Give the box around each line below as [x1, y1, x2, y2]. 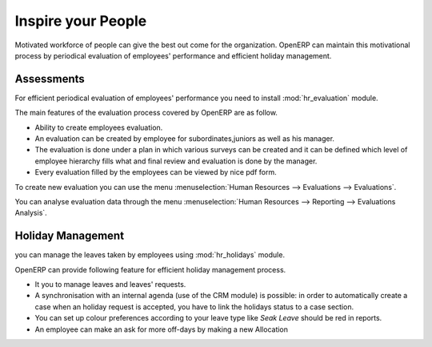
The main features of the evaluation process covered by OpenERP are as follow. [14, 108, 278, 118]
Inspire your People [14, 12, 147, 30]
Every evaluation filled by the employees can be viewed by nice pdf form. [34, 167, 277, 177]
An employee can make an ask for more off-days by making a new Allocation [34, 325, 288, 334]
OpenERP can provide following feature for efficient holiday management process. [14, 264, 286, 274]
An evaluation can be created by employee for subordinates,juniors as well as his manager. [34, 134, 335, 143]
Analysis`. [14, 208, 47, 218]
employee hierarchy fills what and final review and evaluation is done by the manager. [34, 156, 318, 166]
